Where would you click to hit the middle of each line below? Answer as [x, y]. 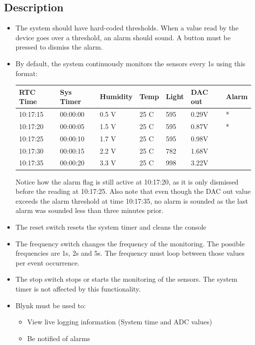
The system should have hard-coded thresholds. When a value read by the [127, 28]
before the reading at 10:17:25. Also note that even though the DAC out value [133, 191]
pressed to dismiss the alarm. [59, 47]
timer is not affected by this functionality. [78, 288]
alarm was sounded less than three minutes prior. [89, 210]
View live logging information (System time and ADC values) [120, 322]
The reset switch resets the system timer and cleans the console [111, 226]
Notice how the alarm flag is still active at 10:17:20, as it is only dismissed [127, 181]
